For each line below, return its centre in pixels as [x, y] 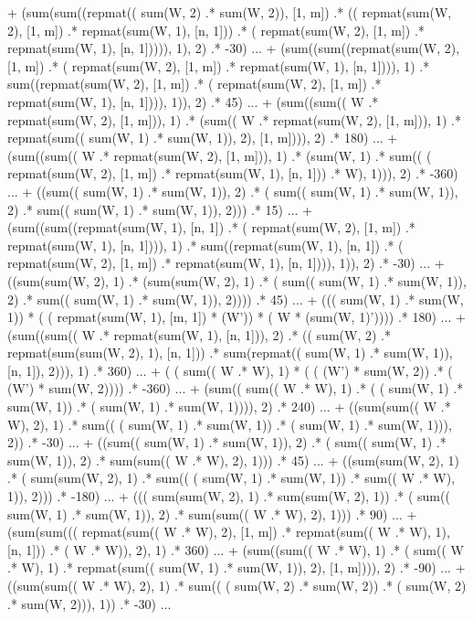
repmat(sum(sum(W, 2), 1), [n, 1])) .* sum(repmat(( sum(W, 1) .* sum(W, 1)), [230, 353]
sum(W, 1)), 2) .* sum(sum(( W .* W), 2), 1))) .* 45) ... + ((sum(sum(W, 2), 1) [234, 460]
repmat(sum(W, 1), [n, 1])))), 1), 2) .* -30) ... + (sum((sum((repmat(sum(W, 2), [234, 48]
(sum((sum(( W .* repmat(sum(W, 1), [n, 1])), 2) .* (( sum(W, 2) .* [199, 334]
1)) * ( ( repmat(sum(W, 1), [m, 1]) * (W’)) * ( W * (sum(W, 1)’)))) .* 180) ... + [236, 317]
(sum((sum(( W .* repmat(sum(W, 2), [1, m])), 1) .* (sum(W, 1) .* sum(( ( [220, 155]
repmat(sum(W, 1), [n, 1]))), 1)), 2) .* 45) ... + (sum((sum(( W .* [193, 101]
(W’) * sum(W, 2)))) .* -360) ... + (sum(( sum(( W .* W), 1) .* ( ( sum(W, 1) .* [236, 388]
